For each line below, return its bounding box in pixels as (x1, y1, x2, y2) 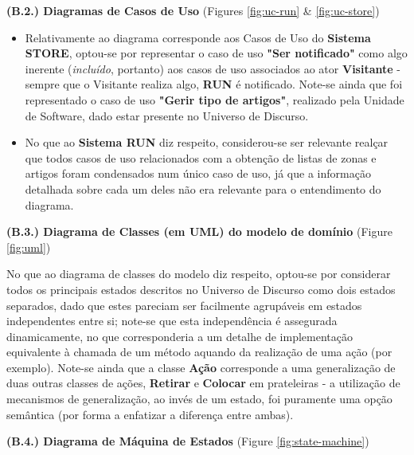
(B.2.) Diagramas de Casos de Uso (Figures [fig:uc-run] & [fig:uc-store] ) (6, 2, 380, 18)
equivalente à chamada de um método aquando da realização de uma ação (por (6, 343, 393, 360)
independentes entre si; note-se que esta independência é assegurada (6, 312, 338, 329)
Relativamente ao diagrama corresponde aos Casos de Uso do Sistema (25, 29, 371, 45)
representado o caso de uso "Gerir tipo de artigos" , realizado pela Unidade (25, 91, 404, 108)
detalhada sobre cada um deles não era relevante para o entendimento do (25, 180, 381, 197)
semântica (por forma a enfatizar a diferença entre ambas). (6, 406, 294, 422)
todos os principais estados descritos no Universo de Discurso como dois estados (6, 280, 396, 297)
